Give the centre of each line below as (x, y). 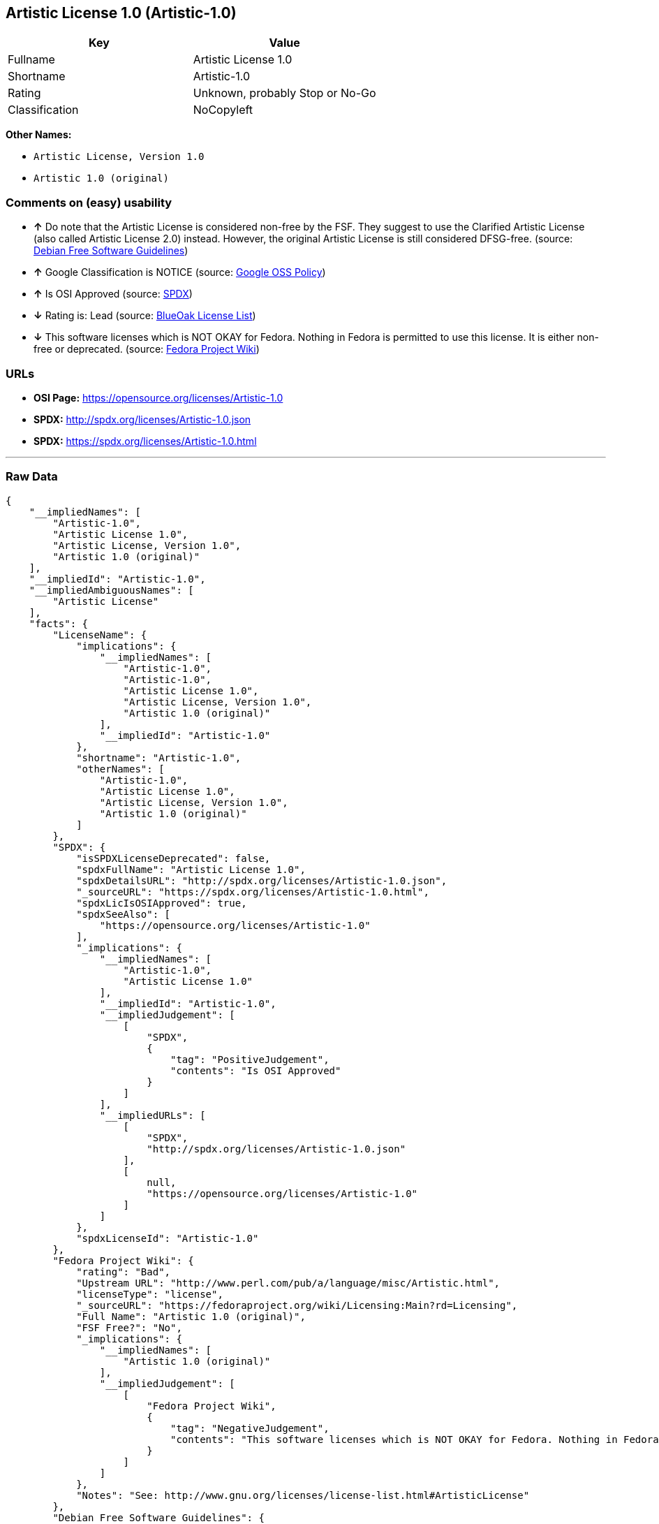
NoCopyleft (223, 110)
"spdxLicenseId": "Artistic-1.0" (168, 1238)
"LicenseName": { (100, 635)
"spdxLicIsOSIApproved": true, (162, 903)
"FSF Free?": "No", (129, 1327)
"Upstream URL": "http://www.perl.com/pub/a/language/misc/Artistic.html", (288, 1283)
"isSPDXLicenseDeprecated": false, (173, 858)
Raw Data (32, 477)
